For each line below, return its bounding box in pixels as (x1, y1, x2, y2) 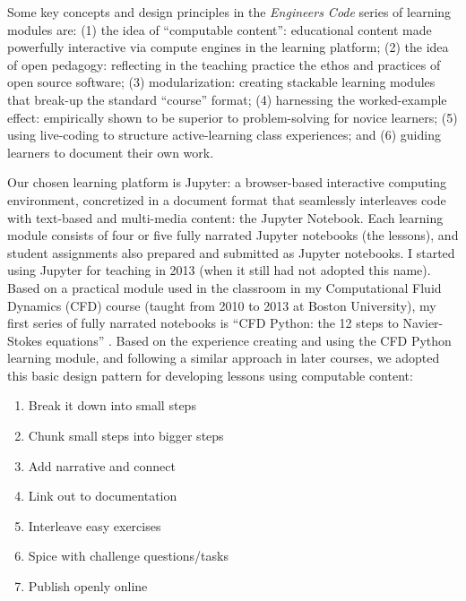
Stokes (7, 331, 42, 349)
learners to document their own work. (7, 142, 214, 161)
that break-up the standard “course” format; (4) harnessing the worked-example (7, 90, 447, 108)
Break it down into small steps (28, 396, 196, 415)
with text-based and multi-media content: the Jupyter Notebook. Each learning (7, 208, 444, 227)
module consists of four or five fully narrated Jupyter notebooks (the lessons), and (7, 226, 459, 245)
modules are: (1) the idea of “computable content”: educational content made (7, 20, 432, 39)
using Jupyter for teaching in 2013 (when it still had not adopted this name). (7, 261, 431, 279)
